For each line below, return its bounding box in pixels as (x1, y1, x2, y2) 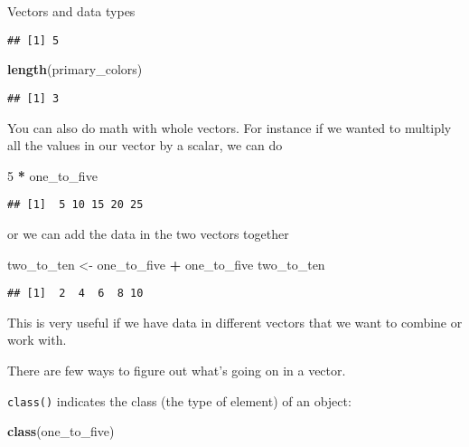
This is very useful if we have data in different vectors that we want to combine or (7, 312, 463, 331)
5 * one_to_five (7, 166, 98, 185)
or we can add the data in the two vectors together (7, 223, 289, 243)
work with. (7, 330, 67, 349)
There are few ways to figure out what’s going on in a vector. (7, 360, 346, 379)
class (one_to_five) (7, 422, 115, 441)
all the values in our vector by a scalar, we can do (7, 136, 283, 155)
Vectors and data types (7, 2, 136, 20)
